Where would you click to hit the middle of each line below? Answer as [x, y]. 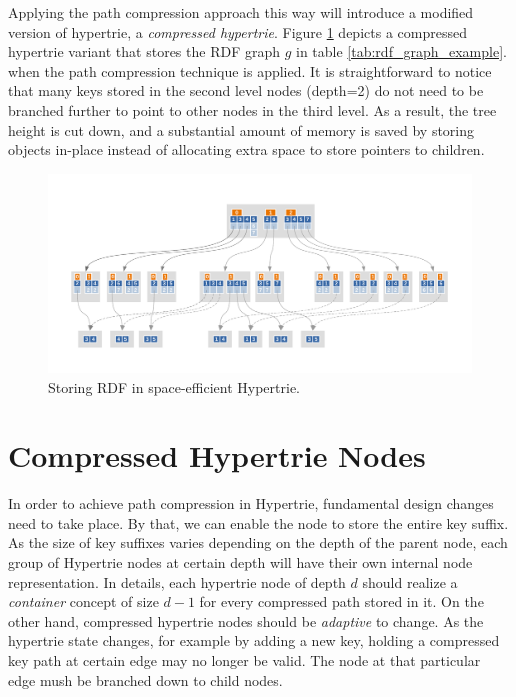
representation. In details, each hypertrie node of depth [177, 581]
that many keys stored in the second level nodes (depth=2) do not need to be [246, 90]
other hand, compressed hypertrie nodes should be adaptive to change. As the [246, 620]
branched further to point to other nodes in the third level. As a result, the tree [252, 109]
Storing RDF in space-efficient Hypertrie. [174, 386]
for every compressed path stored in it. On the [341, 601]
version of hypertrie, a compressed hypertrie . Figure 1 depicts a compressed [237, 31]
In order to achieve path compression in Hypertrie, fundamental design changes [251, 503]
